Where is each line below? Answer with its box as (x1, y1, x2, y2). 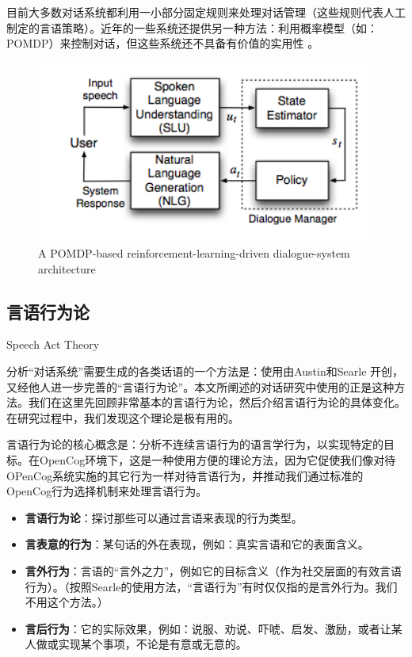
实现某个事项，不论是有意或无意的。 (58, 636, 247, 652)
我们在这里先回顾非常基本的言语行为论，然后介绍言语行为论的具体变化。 (28, 394, 406, 411)
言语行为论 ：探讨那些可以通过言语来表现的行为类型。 (25, 509, 303, 525)
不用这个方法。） (25, 594, 109, 610)
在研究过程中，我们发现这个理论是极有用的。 (6, 409, 239, 426)
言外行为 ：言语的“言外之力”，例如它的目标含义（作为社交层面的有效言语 (25, 562, 402, 579)
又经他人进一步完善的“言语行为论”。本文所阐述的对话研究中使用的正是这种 (6, 378, 395, 395)
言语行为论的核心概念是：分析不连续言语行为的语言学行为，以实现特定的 (6, 436, 383, 453)
